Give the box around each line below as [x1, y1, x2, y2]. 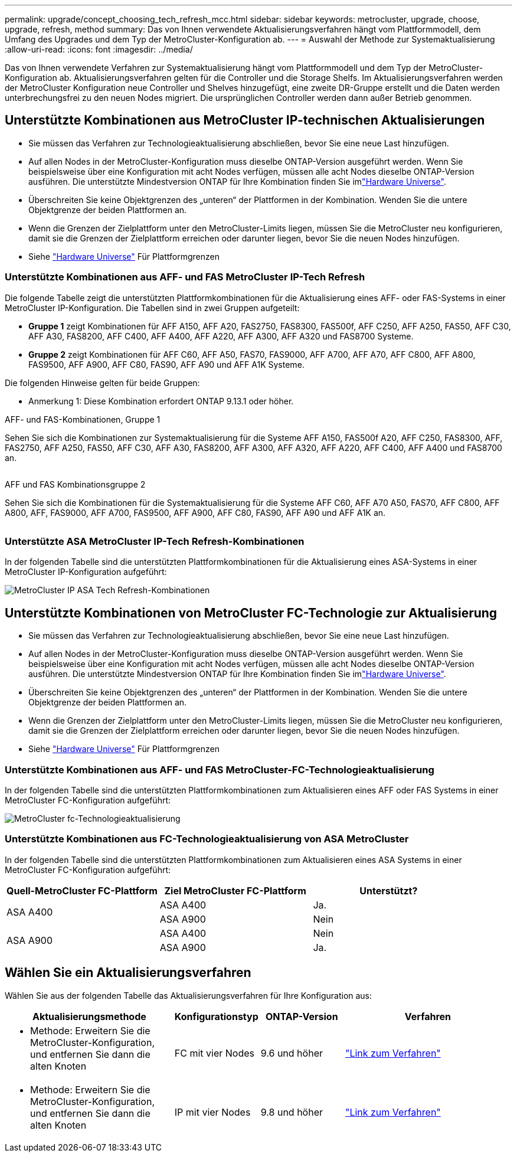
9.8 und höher [260, 1106, 323, 1118]
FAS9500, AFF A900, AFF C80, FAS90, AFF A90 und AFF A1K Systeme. [28, 359, 305, 370]
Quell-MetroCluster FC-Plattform [6, 884, 158, 897]
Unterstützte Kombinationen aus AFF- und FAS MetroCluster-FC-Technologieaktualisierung [5, 763, 434, 776]
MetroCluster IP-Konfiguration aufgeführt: [5, 567, 167, 577]
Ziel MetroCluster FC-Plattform [164, 884, 306, 897]
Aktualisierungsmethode [32, 1010, 146, 1022]
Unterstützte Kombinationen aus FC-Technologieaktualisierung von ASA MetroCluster [5, 833, 409, 845]
